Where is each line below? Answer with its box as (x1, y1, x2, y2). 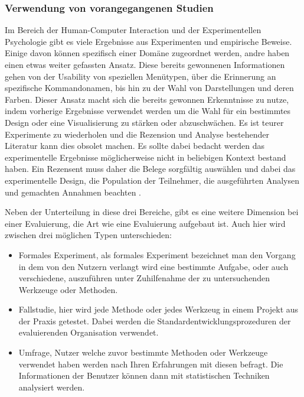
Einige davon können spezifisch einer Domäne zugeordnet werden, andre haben (5, 47, 290, 59)
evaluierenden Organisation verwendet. (18, 326, 159, 339)
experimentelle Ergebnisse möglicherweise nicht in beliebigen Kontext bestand (5, 151, 286, 163)
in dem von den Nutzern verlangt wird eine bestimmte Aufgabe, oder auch (18, 260, 289, 272)
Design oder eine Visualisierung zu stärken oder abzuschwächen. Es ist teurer (5, 116, 284, 128)
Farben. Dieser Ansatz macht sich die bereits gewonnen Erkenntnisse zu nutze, (5, 93, 289, 105)
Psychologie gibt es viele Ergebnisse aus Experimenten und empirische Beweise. (5, 35, 292, 47)
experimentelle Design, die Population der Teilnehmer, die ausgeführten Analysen (5, 174, 299, 186)
